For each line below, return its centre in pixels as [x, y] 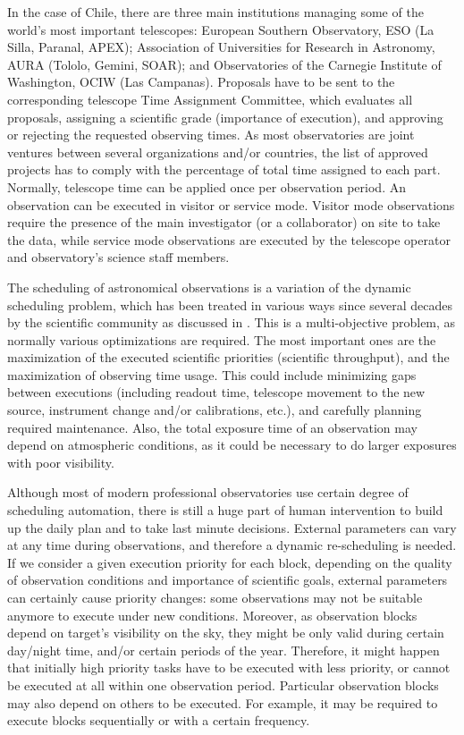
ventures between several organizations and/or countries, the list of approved [218, 152]
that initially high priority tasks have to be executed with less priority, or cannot [229, 667]
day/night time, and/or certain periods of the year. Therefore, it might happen [224, 650]
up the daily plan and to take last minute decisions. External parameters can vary [232, 527]
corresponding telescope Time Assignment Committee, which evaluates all [210, 99]
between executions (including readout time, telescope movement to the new [216, 392]
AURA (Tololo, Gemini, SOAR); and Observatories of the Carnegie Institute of [224, 64]
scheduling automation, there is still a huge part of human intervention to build [225, 510]
